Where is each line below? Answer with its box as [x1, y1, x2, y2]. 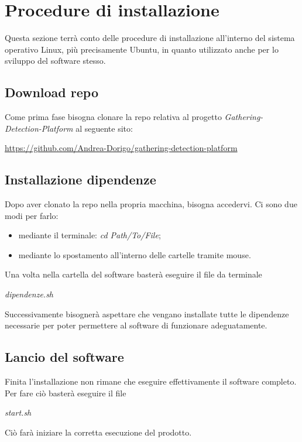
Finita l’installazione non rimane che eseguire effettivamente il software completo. [5, 375, 297, 388]
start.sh [5, 406, 32, 419]
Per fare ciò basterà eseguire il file [5, 386, 126, 399]
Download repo [5, 83, 98, 101]
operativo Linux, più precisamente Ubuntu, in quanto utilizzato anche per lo [5, 43, 279, 55]
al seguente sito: [75, 122, 133, 134]
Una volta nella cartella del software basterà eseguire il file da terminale [5, 268, 262, 280]
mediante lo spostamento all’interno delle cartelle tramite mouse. [18, 248, 251, 261]
